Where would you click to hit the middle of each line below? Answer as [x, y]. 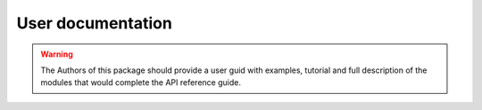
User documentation [95, 23]
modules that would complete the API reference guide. [141, 82]
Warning [57, 54]
